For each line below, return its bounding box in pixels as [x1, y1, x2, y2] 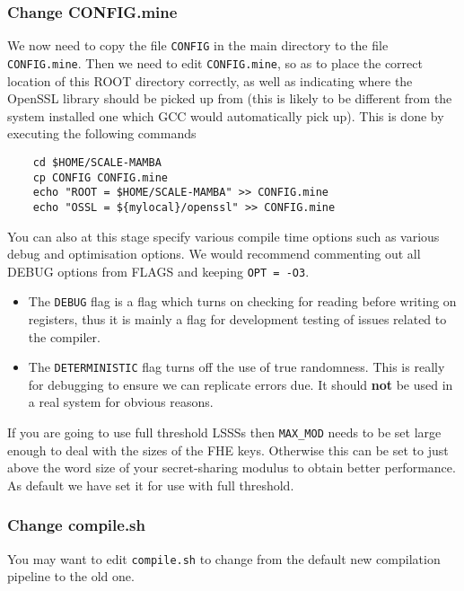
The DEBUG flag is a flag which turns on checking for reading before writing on [28, 292, 457, 311]
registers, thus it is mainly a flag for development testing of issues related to [28, 310, 447, 329]
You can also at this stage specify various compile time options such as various [7, 226, 440, 245]
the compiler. [28, 327, 101, 346]
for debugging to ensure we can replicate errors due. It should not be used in [28, 375, 453, 393]
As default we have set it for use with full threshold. [7, 475, 294, 494]
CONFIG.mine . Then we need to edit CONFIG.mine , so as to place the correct [7, 53, 423, 72]
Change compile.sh [7, 514, 145, 536]
